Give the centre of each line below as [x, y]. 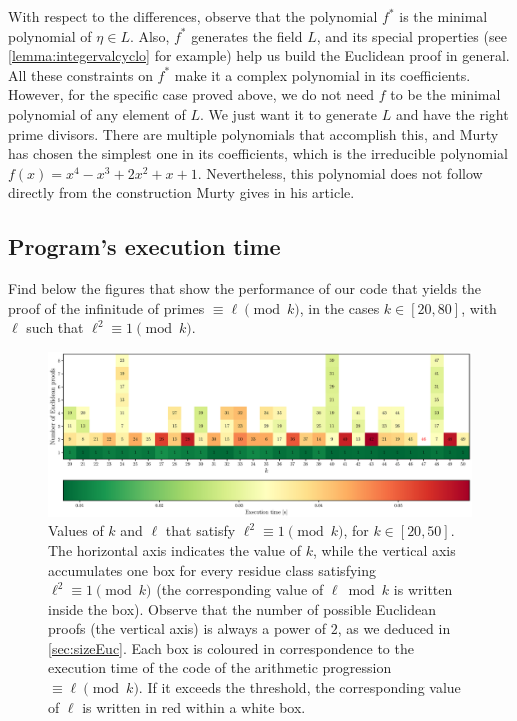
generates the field [247, 35]
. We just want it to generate [288, 113]
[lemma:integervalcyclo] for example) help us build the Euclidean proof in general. [259, 55]
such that [55, 327]
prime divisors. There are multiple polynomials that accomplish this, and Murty [253, 133]
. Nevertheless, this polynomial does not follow [340, 172]
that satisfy [200, 530]
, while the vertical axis [384, 549]
